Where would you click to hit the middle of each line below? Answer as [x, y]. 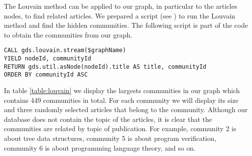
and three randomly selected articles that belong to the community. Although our [126, 109]
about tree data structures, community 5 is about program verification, [110, 138]
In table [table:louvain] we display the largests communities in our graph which [122, 90]
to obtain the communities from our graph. [68, 34]
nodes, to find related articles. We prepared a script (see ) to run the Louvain [120, 15]
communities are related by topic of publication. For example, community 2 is [120, 128]
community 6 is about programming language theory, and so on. [100, 147]
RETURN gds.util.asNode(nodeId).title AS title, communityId [105, 67]
